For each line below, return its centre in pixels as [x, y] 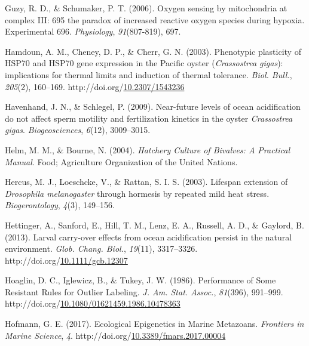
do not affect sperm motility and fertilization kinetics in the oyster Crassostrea [149, 118]
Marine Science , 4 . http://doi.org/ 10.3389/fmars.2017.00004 [115, 335]
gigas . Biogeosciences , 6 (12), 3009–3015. [78, 130]
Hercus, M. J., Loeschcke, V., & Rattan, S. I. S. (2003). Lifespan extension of [146, 182]
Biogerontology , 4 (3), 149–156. [60, 205]
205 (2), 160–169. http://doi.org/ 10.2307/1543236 [95, 86]
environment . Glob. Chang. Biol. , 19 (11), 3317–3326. [101, 248]
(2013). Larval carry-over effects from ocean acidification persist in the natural [149, 237]
